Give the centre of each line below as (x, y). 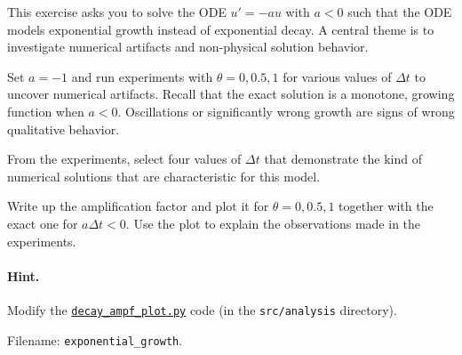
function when (46, 111)
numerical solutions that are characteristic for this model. (164, 176)
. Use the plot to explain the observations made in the (273, 223)
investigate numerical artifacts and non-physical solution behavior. (188, 47)
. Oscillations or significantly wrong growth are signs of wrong (286, 111)
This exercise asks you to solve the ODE (117, 12)
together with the (386, 206)
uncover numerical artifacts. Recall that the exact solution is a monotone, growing (231, 94)
